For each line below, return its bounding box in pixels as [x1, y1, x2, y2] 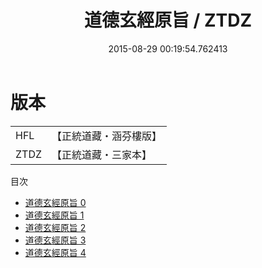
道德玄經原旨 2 [24, 221, 87, 233]
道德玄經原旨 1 [24, 209, 85, 221]
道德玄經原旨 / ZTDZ [83, 9, 253, 32]
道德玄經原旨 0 [24, 196, 87, 208]
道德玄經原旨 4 [24, 246, 87, 258]
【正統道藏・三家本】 [51, 147, 153, 161]
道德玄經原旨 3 [24, 234, 87, 246]
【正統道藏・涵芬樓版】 [51, 129, 163, 143]
